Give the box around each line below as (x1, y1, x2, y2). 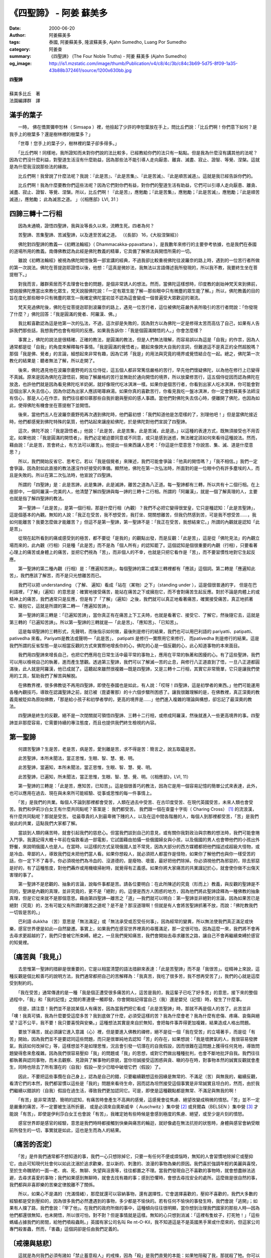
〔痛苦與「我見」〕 (9, 953, 66, 961)
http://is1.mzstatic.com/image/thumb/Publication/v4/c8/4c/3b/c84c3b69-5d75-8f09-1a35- (49, 60, 238, 66)
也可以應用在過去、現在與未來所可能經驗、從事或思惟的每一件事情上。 (9, 790, 155, 796)
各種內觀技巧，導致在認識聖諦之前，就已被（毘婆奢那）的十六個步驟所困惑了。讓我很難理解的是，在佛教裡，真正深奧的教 (9, 689, 260, 695)
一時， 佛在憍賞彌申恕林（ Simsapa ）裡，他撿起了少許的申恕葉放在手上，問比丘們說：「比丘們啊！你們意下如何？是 (18, 124, 257, 130)
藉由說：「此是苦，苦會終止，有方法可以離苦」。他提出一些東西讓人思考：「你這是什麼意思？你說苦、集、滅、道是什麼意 (9, 442, 253, 448)
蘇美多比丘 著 (9, 91, 40, 97)
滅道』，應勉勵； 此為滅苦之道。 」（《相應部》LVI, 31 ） (9, 196, 121, 202)
